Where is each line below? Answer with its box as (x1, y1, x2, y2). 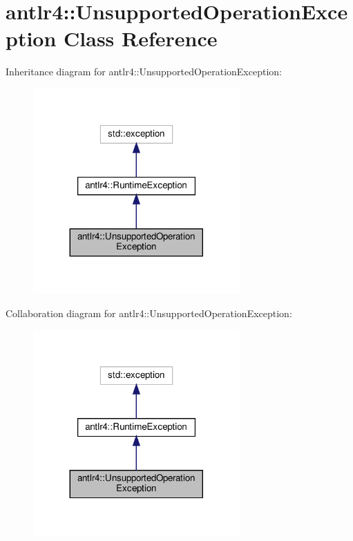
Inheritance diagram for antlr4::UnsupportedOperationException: (6, 64, 282, 79)
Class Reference (64, 24, 218, 53)
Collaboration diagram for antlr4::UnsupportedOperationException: (6, 305, 292, 320)
